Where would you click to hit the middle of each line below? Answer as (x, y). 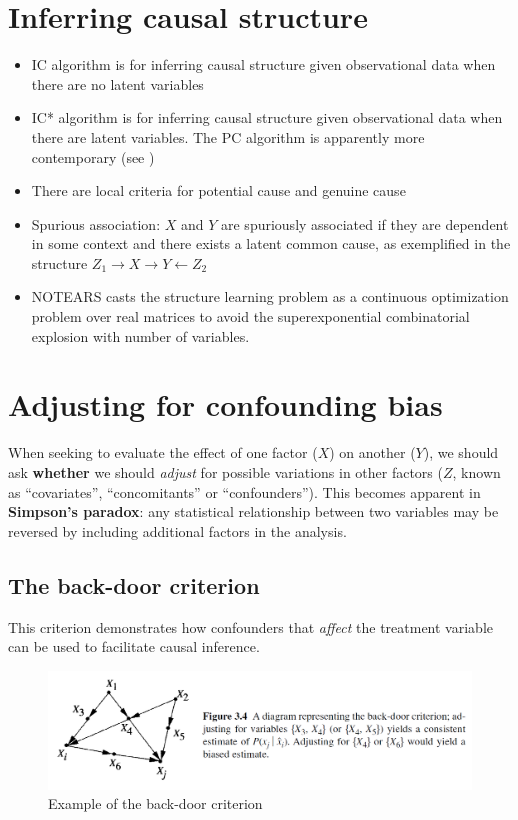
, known (476, 471)
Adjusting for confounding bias (225, 404)
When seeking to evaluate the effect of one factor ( (163, 452)
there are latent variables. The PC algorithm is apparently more (228, 136)
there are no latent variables (117, 83)
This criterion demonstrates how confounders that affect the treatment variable (250, 626)
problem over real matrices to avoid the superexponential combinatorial (250, 316)
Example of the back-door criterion (155, 803)
